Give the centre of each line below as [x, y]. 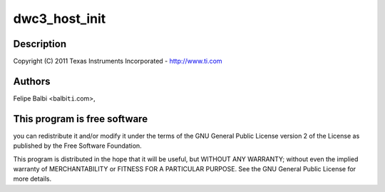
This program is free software [81, 119]
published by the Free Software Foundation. [77, 146]
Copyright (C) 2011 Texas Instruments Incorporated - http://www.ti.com [118, 61]
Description [40, 44]
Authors [32, 81]
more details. [32, 179]
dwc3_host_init [60, 19]
